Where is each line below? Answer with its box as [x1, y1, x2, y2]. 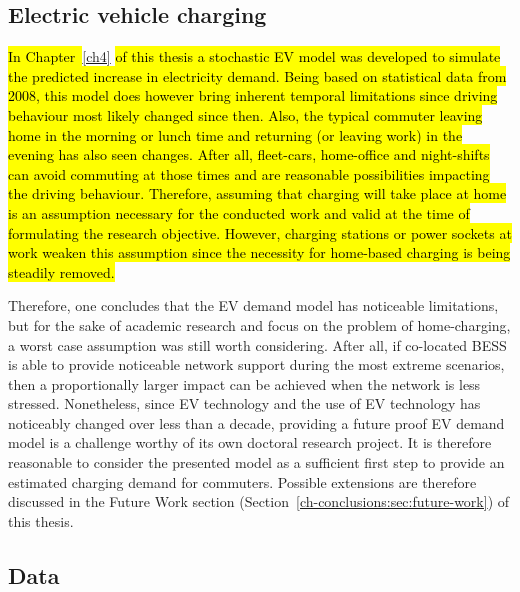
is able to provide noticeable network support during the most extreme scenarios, [8, 354, 505, 375]
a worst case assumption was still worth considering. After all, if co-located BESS [8, 334, 507, 355]
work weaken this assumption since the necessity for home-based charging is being [8, 242, 511, 263]
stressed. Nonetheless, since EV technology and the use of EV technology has [8, 393, 481, 414]
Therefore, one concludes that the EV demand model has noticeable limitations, [8, 295, 499, 316]
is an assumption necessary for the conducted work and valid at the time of [8, 202, 470, 223]
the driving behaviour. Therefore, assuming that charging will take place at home [8, 183, 507, 204]
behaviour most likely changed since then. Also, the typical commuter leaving [8, 104, 483, 125]
